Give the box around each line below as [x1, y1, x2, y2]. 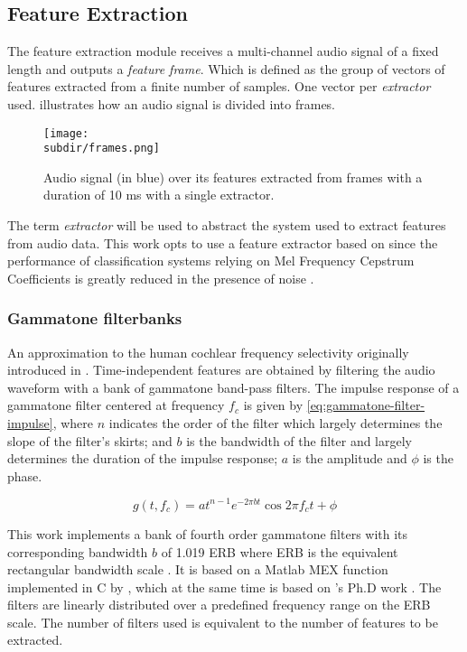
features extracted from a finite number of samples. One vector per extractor [7, 77, 431, 96]
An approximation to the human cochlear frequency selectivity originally [7, 342, 409, 361]
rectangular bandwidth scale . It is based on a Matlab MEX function [7, 560, 388, 579]
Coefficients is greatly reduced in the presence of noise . [7, 268, 314, 287]
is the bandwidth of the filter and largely [186, 431, 412, 450]
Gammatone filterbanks [7, 307, 182, 330]
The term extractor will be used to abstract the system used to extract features [7, 216, 446, 235]
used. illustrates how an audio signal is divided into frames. [7, 94, 336, 113]
